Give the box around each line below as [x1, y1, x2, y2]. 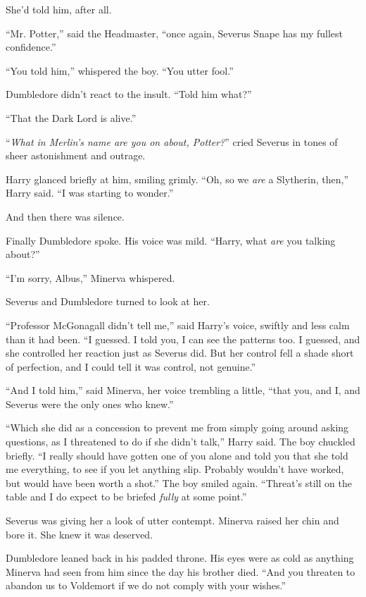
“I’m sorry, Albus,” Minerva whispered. [6, 270, 175, 285]
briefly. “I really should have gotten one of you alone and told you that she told [6, 448, 348, 462]
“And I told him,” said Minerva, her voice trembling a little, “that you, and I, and [6, 383, 360, 398]
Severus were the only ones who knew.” [6, 396, 174, 411]
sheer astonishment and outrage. [6, 148, 146, 163]
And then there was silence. [6, 209, 125, 223]
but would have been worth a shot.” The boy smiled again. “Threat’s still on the [6, 475, 352, 490]
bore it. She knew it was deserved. [6, 527, 153, 541]
